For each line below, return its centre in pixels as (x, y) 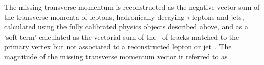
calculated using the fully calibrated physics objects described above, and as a (126, 27)
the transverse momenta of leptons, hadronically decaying (94, 17)
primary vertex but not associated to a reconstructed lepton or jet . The (118, 46)
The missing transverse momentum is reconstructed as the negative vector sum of (132, 7)
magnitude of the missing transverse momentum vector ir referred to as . (118, 56)
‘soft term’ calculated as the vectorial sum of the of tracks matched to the (122, 36)
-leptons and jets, (217, 17)
